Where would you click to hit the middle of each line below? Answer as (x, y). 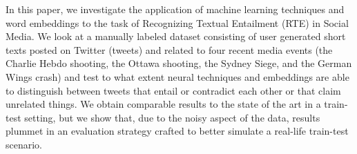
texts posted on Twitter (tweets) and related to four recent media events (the (169, 49)
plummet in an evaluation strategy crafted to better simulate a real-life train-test (177, 131)
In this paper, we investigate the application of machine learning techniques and (175, 9)
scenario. (24, 144)
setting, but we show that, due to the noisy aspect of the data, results (172, 117)
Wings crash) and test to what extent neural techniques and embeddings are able (177, 76)
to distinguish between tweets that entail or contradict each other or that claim (173, 90)
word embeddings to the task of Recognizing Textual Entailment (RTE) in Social (177, 22)
